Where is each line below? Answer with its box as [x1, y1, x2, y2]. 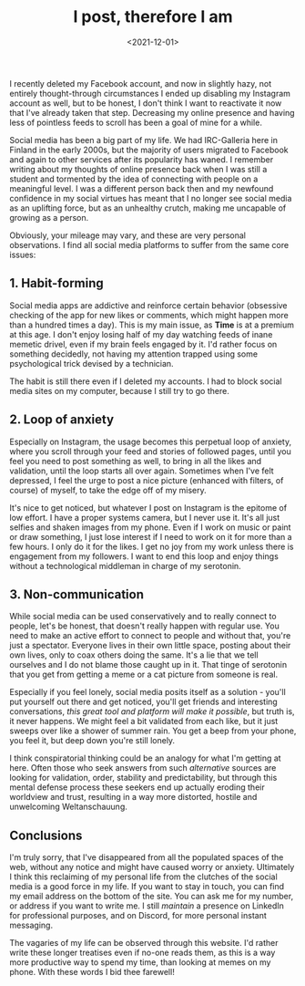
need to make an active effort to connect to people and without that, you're [9, 630, 291, 641]
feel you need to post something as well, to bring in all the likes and [9, 455, 262, 466]
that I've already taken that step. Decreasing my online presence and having [9, 107, 295, 118]
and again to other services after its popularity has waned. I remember [9, 153, 274, 165]
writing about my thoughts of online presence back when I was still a [9, 163, 268, 174]
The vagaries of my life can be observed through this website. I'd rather [9, 938, 279, 949]
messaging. [9, 919, 53, 931]
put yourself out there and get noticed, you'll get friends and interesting [9, 696, 278, 708]
